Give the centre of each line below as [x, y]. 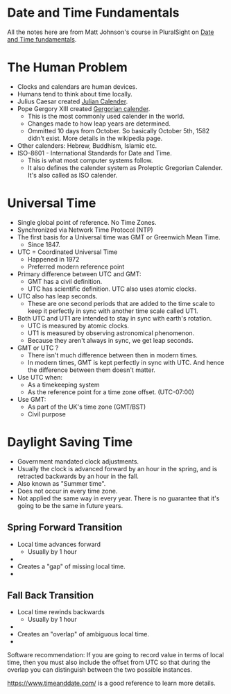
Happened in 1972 [53, 259]
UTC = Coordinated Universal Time [67, 252]
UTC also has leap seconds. [57, 296]
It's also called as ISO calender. [72, 175]
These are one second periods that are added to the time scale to [121, 303]
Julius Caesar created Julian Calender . [72, 101]
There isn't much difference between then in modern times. [112, 355]
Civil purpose [46, 414]
